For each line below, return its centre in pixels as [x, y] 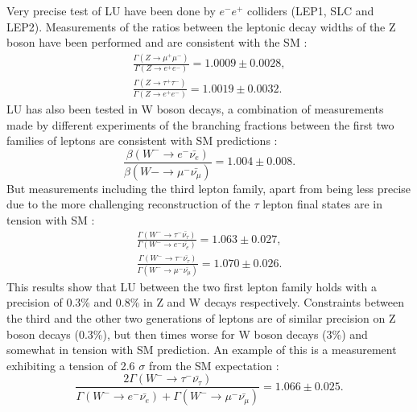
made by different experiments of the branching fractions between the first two [200, 124]
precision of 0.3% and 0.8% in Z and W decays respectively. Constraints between [205, 302]
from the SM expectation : [214, 365]
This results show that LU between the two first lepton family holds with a [192, 286]
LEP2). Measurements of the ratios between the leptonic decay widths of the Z [201, 26]
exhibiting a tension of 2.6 [71, 365]
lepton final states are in [322, 204]
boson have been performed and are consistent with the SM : [157, 42]
